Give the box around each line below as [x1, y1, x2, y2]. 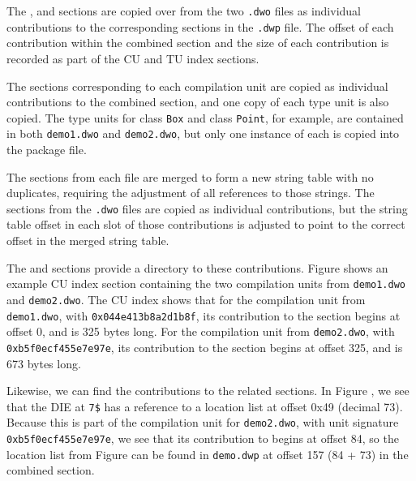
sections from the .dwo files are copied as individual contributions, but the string [6, 200, 408, 217]
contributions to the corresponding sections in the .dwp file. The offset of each [6, 18, 394, 35]
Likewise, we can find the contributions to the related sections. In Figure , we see [6, 382, 410, 399]
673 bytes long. [6, 354, 81, 371]
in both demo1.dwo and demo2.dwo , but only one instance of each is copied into [6, 125, 400, 142]
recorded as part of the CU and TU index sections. [6, 49, 259, 67]
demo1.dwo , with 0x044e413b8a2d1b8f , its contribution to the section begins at [6, 307, 401, 324]
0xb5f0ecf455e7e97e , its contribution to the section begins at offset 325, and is [6, 338, 403, 355]
